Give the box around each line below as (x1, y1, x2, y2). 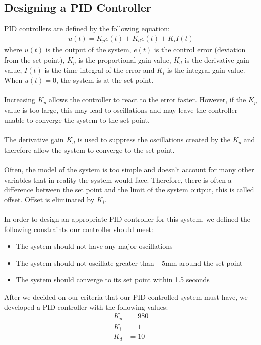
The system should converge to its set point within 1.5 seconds (16, 274, 210, 285)
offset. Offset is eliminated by (4, 194, 95, 204)
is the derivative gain (184, 54, 249, 65)
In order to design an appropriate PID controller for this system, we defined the (4, 213, 251, 224)
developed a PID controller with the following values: (4, 301, 168, 312)
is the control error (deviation (154, 44, 246, 55)
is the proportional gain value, (78, 54, 171, 65)
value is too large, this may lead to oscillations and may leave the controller (4, 104, 238, 115)
